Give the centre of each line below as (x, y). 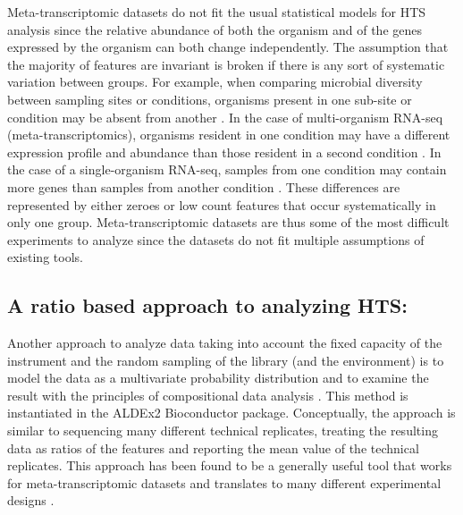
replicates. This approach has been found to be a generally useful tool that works (230, 465)
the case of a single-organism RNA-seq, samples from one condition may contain (227, 169)
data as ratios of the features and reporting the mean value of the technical (213, 447)
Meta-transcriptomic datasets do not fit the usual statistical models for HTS (217, 12)
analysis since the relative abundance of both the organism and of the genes (215, 29)
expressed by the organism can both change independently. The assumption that (228, 47)
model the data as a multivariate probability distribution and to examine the (218, 378)
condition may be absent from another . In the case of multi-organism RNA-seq (225, 117)
